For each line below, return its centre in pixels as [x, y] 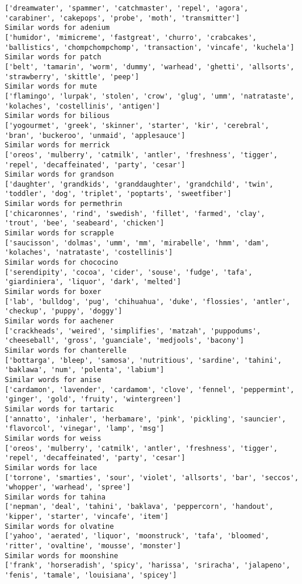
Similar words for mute [51, 87]
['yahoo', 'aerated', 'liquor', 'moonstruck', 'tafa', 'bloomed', [137, 536]
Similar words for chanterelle [66, 350]
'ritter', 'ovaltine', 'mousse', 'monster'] [93, 546]
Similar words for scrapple [60, 233]
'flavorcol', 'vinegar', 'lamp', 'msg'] [85, 429]
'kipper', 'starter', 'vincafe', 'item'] [87, 517]
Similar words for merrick [57, 145]
